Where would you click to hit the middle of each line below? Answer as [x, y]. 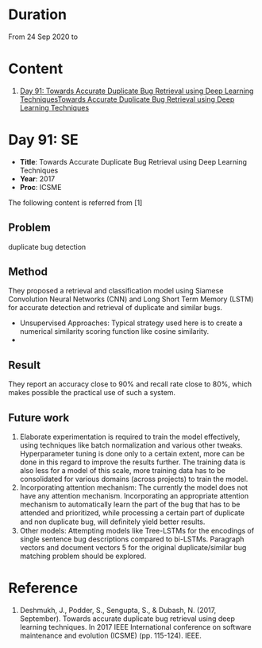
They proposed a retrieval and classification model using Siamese [116, 291]
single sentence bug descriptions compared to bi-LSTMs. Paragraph [132, 539]
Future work [39, 418]
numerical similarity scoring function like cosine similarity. [114, 332]
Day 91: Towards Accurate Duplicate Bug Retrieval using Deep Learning [137, 91]
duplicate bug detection [47, 246]
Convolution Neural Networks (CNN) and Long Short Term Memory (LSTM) [131, 299]
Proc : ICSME [40, 187]
